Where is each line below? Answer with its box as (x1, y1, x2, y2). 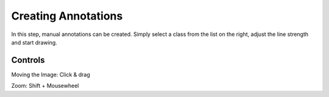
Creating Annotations (11, 9, 123, 23)
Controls (11, 55, 45, 65)
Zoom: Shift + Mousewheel (11, 82, 79, 90)
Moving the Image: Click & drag (11, 71, 91, 78)
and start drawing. (11, 38, 57, 46)
